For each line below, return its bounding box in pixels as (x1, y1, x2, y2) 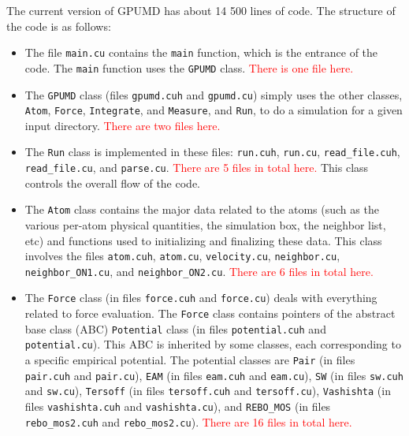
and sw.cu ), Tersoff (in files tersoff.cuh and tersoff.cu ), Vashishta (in (24, 382, 391, 399)
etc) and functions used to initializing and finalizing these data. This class (24, 232, 382, 248)
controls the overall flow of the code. (24, 174, 200, 191)
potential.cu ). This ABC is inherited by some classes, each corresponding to (24, 336, 401, 352)
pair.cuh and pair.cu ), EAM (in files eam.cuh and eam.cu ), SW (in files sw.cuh (24, 367, 403, 383)
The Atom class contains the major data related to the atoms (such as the (24, 201, 379, 218)
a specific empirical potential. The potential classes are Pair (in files (24, 352, 355, 368)
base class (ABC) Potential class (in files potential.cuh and (24, 320, 326, 337)
